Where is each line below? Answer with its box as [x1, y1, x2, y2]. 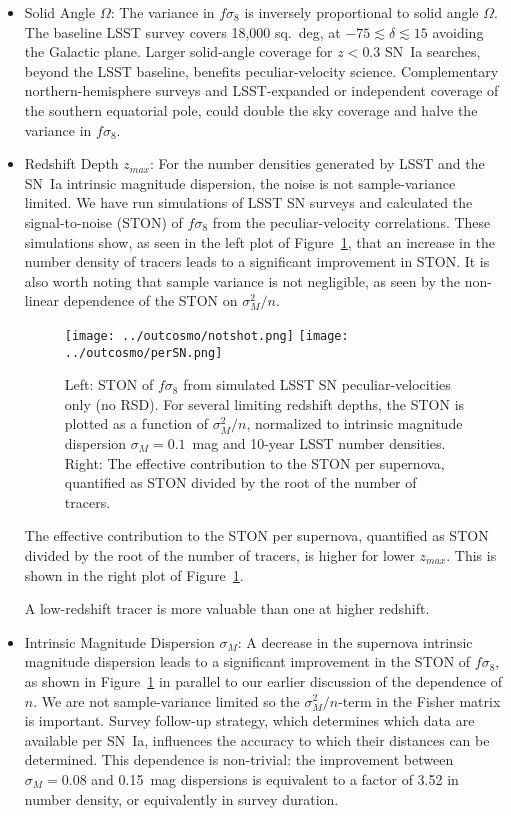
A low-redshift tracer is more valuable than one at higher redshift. [24, 598, 430, 619]
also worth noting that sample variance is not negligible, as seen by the [24, 270, 461, 291]
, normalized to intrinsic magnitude [246, 413, 463, 434]
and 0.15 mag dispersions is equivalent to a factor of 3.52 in [91, 768, 459, 789]
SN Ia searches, [384, 41, 481, 62]
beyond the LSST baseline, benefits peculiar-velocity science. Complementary [24, 60, 499, 81]
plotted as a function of [64, 413, 209, 434]
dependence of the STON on [63, 290, 238, 311]
